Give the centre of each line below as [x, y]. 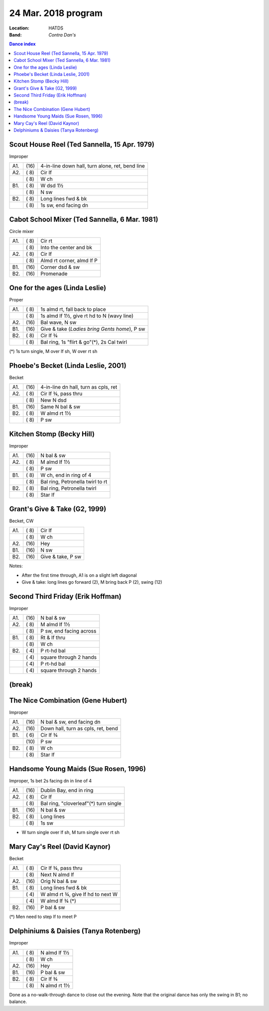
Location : [19, 28]
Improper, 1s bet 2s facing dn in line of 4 [51, 781]
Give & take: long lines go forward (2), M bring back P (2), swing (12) [92, 582]
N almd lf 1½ [55, 953]
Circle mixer [22, 231]
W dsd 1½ [52, 186]
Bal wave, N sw [59, 322]
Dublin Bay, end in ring [67, 791]
